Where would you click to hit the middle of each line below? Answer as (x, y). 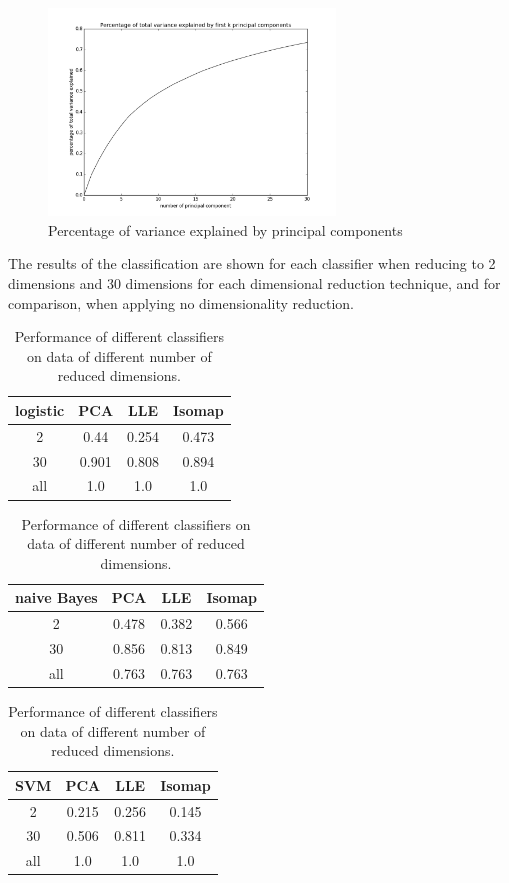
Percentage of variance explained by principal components (225, 229)
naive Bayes (56, 597)
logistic (40, 409)
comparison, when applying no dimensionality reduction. (181, 302)
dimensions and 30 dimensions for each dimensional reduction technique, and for (254, 282)
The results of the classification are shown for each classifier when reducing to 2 (252, 263)
